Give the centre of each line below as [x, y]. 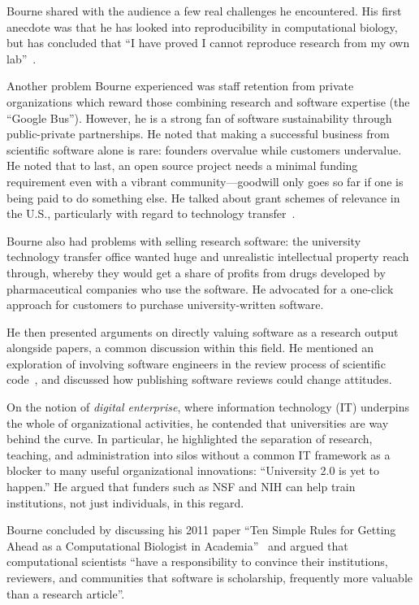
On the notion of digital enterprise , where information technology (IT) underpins [208, 407]
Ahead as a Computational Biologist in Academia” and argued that [177, 545]
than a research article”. [66, 593]
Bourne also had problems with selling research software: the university [184, 240]
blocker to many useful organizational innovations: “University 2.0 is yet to [193, 470]
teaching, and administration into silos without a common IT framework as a [199, 454]
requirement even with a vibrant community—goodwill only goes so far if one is [205, 181]
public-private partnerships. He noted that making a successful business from [198, 134]
